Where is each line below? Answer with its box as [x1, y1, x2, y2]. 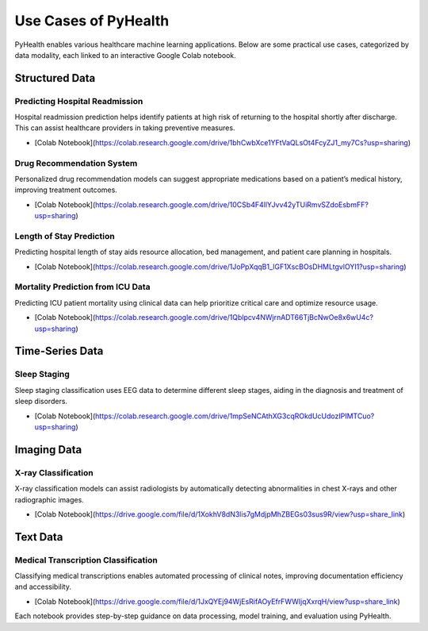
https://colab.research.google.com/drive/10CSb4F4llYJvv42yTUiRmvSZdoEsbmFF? [95, 199, 369, 210]
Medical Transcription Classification [14, 554, 159, 565]
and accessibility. [14, 582, 71, 591]
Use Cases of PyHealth [14, 12, 170, 29]
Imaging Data [14, 443, 82, 456]
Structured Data [14, 71, 96, 85]
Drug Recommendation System [14, 157, 138, 168]
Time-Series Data [14, 344, 104, 358]
